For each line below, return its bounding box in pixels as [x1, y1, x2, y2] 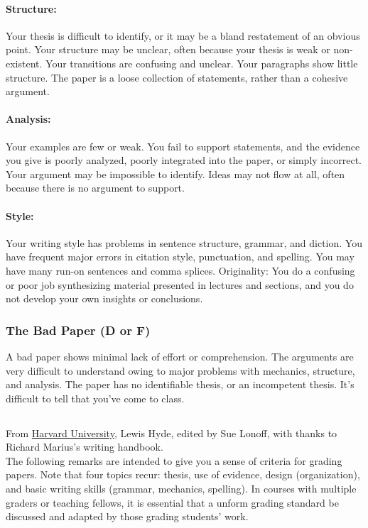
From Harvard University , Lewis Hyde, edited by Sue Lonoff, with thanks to [6, 425, 337, 440]
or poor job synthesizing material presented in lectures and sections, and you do [6, 277, 354, 292]
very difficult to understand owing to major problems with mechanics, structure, [6, 363, 355, 378]
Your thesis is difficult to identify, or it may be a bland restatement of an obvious [6, 28, 360, 43]
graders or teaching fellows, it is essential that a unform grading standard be [6, 495, 339, 510]
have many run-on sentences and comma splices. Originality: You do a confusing [6, 263, 355, 277]
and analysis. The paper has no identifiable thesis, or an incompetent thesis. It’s [6, 377, 355, 392]
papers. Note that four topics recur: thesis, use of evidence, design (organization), [6, 467, 360, 482]
